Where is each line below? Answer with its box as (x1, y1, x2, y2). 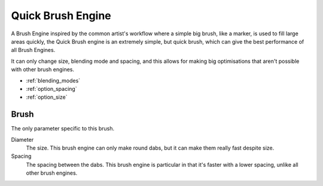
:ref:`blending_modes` (26, 77, 81, 84)
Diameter (11, 136, 34, 143)
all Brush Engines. (11, 47, 56, 54)
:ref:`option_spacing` (26, 85, 77, 92)
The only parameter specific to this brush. (11, 125, 115, 132)
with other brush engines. (11, 66, 75, 73)
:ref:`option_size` (26, 93, 68, 101)
